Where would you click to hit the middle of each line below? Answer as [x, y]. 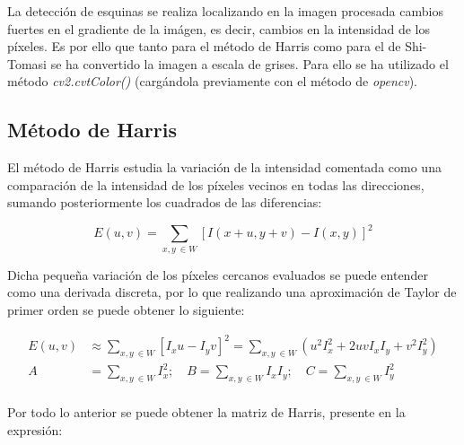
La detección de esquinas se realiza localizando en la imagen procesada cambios [225, 11]
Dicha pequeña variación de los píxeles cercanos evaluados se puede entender [218, 274]
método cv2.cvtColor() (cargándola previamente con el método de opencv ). [213, 81]
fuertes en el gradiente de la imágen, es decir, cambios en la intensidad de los [219, 28]
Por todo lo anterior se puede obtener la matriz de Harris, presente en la [206, 412]
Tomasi [27, 63]
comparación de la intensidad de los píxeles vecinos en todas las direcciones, [216, 184]
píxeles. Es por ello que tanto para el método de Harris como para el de [204, 46]
